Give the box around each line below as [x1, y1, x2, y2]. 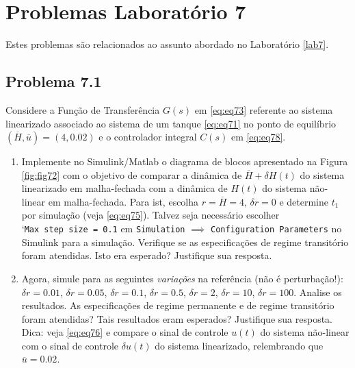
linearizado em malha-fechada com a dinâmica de [21, 181, 228, 195]
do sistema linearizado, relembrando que [155, 338, 324, 352]
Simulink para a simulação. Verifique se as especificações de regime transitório [21, 234, 349, 249]
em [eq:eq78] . [231, 130, 286, 144]
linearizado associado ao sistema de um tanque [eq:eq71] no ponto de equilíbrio [5, 116, 337, 130]
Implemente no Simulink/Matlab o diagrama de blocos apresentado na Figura [21, 154, 348, 169]
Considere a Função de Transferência [5, 102, 160, 116]
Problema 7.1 [5, 71, 102, 92]
